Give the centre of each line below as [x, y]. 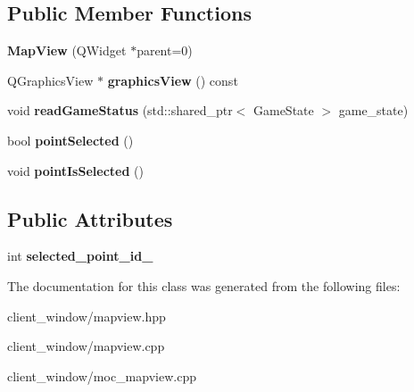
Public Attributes [90, 218]
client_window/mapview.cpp [86, 346]
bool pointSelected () [70, 140]
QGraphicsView [50, 80]
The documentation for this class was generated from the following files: [204, 285]
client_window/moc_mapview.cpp [102, 375]
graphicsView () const [173, 80]
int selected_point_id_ [80, 256]
